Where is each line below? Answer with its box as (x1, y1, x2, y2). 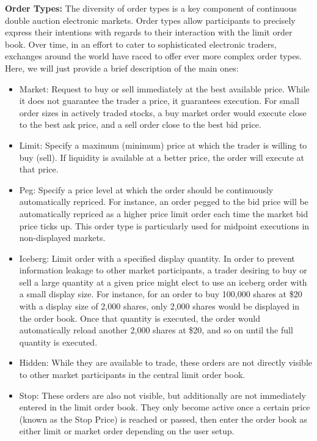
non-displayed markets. (19, 231, 106, 244)
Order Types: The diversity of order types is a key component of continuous (5, 2, 297, 14)
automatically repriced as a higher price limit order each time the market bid (19, 207, 308, 220)
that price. (19, 163, 59, 176)
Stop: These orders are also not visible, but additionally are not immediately (19, 388, 306, 401)
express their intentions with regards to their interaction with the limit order (5, 26, 293, 39)
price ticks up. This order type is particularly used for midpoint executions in (19, 219, 310, 232)
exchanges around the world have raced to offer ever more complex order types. (5, 50, 302, 62)
